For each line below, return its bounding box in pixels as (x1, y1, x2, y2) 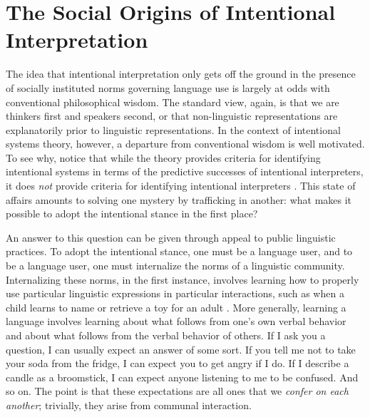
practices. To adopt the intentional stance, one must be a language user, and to (6, 244, 353, 259)
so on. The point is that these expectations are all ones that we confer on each (6, 383, 349, 398)
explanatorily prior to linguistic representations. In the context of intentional (6, 122, 341, 137)
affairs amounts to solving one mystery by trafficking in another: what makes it (6, 192, 352, 207)
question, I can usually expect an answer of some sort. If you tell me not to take (6, 341, 356, 356)
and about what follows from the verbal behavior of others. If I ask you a (6, 328, 326, 342)
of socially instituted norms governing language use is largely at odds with (6, 80, 330, 95)
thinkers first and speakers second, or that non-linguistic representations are (6, 108, 338, 123)
